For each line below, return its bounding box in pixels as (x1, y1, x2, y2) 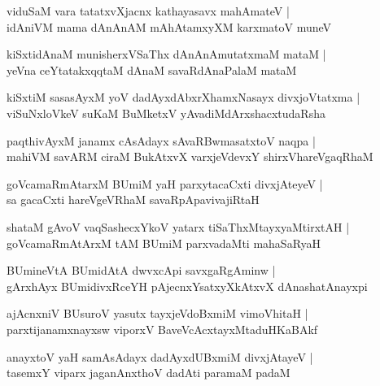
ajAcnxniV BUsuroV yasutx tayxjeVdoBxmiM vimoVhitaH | (7, 305, 308, 322)
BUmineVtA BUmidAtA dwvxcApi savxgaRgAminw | (7, 262, 276, 279)
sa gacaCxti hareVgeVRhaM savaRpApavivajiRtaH (7, 191, 260, 208)
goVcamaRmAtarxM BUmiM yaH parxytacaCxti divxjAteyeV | (7, 175, 323, 192)
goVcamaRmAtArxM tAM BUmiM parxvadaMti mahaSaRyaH (7, 234, 321, 251)
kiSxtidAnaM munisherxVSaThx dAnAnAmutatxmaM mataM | (7, 46, 326, 63)
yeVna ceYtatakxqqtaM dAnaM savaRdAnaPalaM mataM (7, 61, 297, 78)
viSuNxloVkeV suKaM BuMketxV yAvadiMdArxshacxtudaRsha (7, 104, 325, 121)
